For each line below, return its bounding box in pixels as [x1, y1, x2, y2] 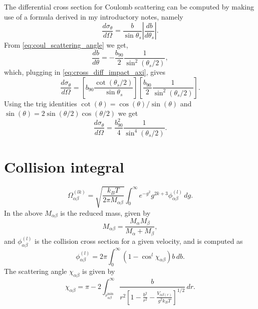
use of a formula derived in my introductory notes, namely [4, 11, 183, 22]
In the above [4, 207, 43, 218]
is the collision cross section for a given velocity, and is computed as [35, 236, 243, 246]
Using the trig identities [4, 98, 77, 108]
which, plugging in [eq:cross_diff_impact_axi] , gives [4, 67, 165, 77]
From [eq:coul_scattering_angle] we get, [4, 40, 128, 50]
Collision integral [4, 157, 124, 177]
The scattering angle [4, 266, 67, 276]
